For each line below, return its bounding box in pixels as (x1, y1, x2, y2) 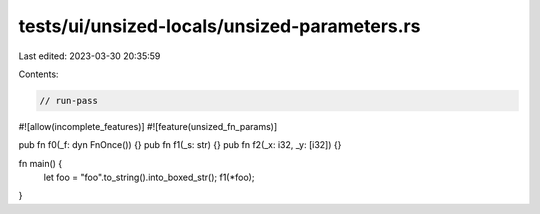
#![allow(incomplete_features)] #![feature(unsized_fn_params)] (18, 120, 278, 132)
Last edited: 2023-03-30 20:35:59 (18, 50, 161, 62)
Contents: (18, 68, 59, 80)
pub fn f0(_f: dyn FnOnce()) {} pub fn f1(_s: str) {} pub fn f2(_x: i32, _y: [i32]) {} (18, 139, 342, 151)
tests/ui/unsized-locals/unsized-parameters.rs (18, 15, 421, 37)
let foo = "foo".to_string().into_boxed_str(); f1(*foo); (43, 171, 255, 184)
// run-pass (39, 95, 99, 106)
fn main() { (18, 157, 63, 169)
